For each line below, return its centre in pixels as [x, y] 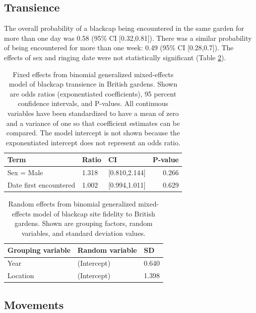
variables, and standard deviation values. [84, 233]
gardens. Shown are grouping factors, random [84, 223]
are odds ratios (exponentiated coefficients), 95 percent [93, 93]
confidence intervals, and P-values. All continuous [93, 103]
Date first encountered [41, 185]
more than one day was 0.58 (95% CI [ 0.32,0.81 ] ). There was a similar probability [128, 38]
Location [21, 275]
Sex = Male [25, 172]
